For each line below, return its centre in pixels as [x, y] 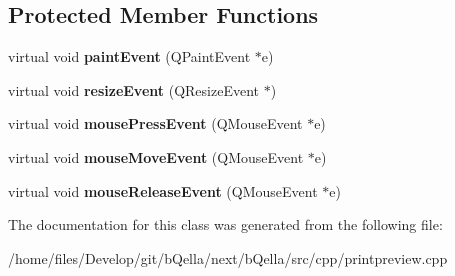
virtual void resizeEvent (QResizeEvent [133, 89]
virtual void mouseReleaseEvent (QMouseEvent [163, 190]
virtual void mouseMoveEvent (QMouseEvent [156, 156]
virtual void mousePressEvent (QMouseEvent [155, 123]
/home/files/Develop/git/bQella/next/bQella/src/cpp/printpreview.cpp [228, 257]
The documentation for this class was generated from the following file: [225, 224]
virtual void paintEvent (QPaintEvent [129, 56]
